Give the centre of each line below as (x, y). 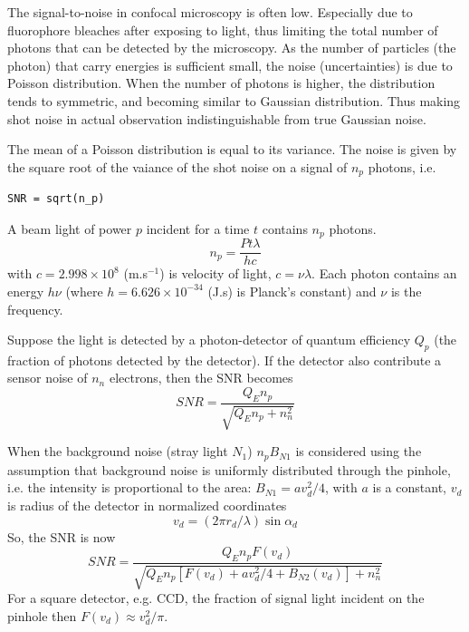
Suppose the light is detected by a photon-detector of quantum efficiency (209, 340)
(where (84, 291)
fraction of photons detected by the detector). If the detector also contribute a (225, 360)
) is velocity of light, (215, 273)
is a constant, (409, 487)
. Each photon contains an (384, 273)
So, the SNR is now (62, 536)
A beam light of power (70, 228)
